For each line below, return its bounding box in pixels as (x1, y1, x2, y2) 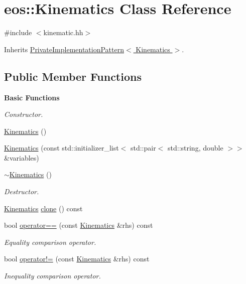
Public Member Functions (4, 68, 142, 84)
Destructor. (4, 186, 39, 197)
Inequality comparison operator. (4, 270, 101, 281)
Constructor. (4, 109, 43, 119)
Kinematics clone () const (4, 203, 83, 213)
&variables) (4, 152, 39, 163)
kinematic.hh (43, 27, 83, 38)
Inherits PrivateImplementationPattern (4, 44, 124, 54)
